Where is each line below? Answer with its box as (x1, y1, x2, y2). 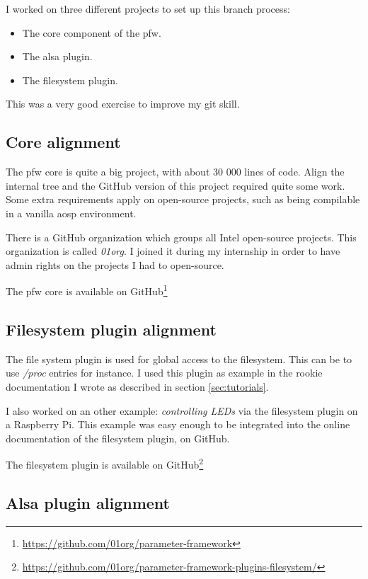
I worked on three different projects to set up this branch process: (6, 1, 290, 16)
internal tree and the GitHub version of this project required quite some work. (6, 178, 345, 193)
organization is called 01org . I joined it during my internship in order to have (6, 243, 340, 258)
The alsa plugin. (22, 49, 93, 64)
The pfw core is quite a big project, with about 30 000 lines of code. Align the (6, 164, 345, 179)
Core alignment (6, 131, 121, 153)
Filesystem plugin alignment (6, 318, 217, 340)
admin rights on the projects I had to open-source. (6, 257, 224, 272)
